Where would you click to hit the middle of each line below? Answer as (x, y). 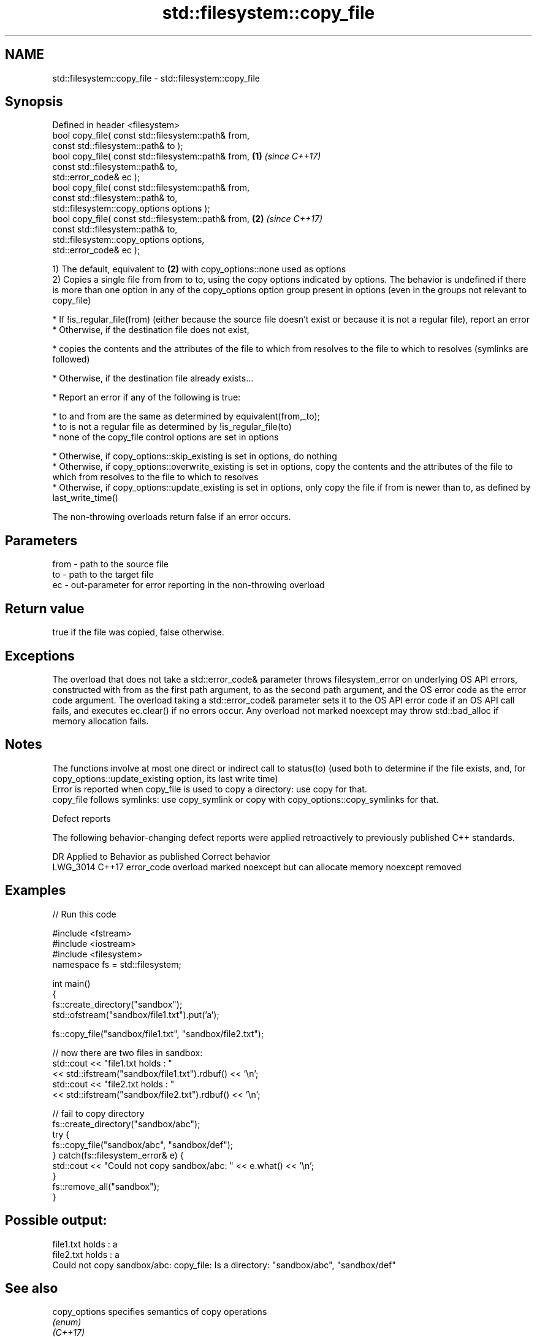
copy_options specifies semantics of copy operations (160, 1312)
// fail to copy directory (98, 1113)
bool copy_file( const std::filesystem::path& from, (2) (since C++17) (188, 219)
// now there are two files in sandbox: (128, 1052)
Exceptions (40, 656)
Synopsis (34, 102)
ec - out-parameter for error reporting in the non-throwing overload (189, 585)
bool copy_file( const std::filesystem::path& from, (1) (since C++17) (187, 156)
